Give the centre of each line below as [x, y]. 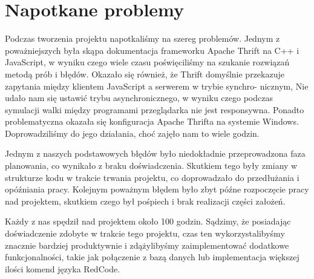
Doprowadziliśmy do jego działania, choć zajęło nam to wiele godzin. [132, 133]
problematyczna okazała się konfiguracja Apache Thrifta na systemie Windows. [152, 121]
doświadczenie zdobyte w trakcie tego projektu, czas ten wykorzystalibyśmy [145, 233]
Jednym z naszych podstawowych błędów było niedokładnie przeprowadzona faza [155, 153]
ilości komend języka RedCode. [63, 268]
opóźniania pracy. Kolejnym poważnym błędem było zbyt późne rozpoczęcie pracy [157, 189]
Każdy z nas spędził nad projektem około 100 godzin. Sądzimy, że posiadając [148, 221]
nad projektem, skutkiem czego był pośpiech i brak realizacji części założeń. [145, 201]
